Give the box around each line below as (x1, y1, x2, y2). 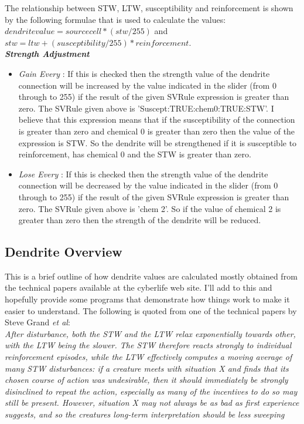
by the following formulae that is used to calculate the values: (5, 13, 226, 25)
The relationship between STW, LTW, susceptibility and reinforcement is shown (5, 2, 293, 14)
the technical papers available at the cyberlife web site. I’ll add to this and (5, 281, 272, 294)
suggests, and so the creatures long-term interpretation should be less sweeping (5, 408, 285, 420)
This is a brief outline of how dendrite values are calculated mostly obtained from (5, 270, 298, 282)
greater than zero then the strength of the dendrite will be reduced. (18, 214, 261, 226)
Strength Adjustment (5, 48, 90, 60)
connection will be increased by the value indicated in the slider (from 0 (18, 79, 276, 91)
